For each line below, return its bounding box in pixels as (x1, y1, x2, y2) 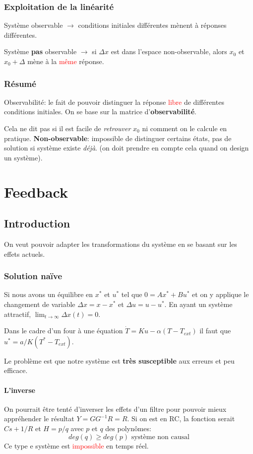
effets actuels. (4, 248, 45, 259)
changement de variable (4, 299, 75, 309)
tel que (121, 289, 142, 300)
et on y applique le (192, 289, 249, 300)
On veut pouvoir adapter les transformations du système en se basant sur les (4, 238, 237, 249)
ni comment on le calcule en (142, 123, 227, 133)
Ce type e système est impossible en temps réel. (4, 440, 149, 451)
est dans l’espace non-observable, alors (111, 46, 227, 57)
